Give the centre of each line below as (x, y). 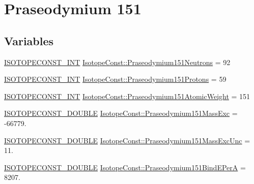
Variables (29, 40)
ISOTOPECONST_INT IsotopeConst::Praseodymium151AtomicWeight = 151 (127, 96)
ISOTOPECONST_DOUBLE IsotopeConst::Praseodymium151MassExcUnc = (127, 140)
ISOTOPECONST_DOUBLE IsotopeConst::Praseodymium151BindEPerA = (125, 167)
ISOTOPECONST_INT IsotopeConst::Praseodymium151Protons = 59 (115, 79)
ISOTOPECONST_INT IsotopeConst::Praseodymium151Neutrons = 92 (117, 62)
